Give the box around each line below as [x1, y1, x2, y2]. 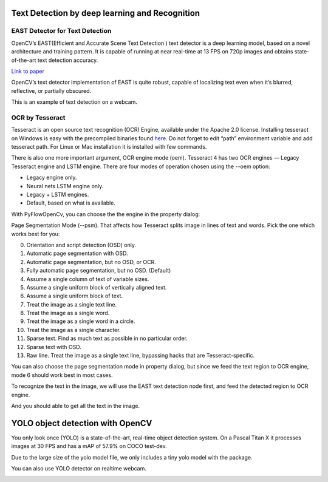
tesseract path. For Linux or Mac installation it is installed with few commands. [11, 143, 207, 151]
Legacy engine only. [26, 174, 77, 182]
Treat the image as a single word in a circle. [26, 317, 135, 325]
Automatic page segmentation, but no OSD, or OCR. [26, 258, 156, 265]
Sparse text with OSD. [26, 343, 81, 350]
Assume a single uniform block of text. [26, 292, 123, 300]
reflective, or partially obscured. [11, 87, 92, 94]
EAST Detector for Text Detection [11, 27, 112, 35]
